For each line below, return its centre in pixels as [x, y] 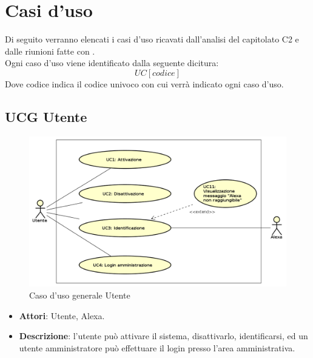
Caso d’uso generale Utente [80, 295]
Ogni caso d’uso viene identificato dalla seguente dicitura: [112, 63]
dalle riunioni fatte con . [50, 51]
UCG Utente [46, 116]
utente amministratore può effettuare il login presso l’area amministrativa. [157, 347]
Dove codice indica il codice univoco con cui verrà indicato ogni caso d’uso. [144, 83]
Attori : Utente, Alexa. [62, 315]
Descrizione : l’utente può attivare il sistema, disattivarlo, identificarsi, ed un [163, 336]
